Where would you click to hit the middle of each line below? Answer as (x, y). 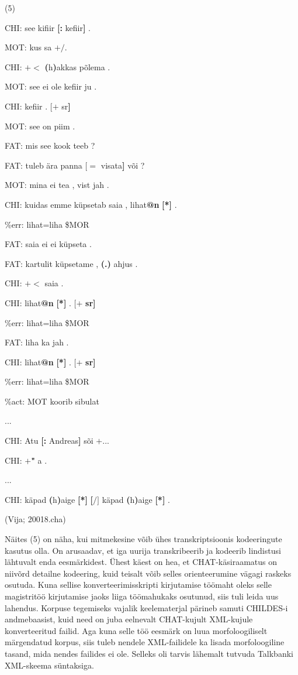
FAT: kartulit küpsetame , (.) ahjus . (71, 263)
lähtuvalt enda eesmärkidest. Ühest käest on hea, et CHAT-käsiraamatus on (141, 562)
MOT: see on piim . (40, 126)
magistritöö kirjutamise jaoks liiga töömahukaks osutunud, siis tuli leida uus (142, 596)
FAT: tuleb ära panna (44, 165)
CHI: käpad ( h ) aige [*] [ (49, 499)
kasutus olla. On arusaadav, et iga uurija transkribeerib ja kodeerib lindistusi (143, 550)
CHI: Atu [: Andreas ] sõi (49, 441)
